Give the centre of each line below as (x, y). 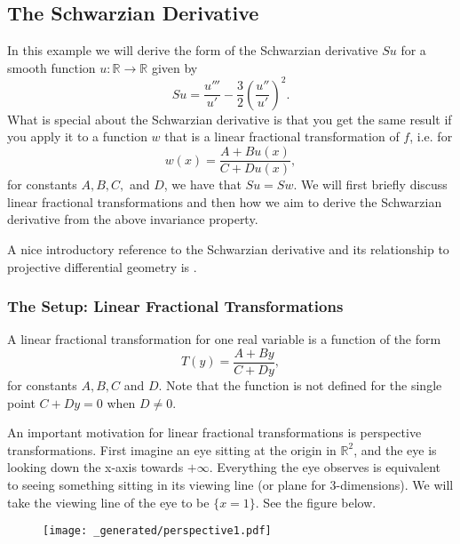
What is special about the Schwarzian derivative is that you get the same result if (230, 119)
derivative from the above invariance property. (133, 219)
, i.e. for (431, 136)
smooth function (52, 67)
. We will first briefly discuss (370, 184)
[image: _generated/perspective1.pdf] (157, 531)
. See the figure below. (316, 502)
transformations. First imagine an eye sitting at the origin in (172, 449)
